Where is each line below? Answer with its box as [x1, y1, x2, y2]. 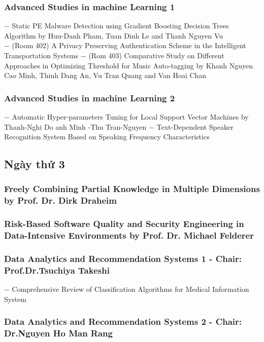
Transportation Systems [4, 50, 79, 60]
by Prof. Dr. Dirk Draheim [4, 194, 117, 207]
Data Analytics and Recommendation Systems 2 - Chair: [4, 315, 242, 328]
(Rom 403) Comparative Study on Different [88, 50, 224, 60]
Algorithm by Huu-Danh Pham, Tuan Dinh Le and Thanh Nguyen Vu [4, 30, 223, 41]
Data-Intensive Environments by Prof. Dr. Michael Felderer [4, 229, 254, 242]
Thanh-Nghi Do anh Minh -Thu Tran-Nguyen [4, 121, 147, 132]
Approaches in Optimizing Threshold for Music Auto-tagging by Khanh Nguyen [4, 60, 253, 70]
